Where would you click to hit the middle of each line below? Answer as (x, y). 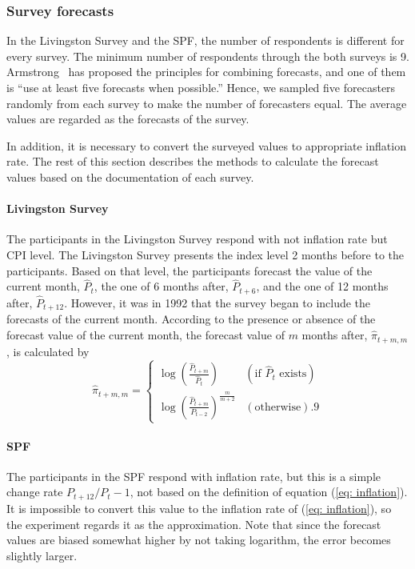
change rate (35, 492)
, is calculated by (48, 351)
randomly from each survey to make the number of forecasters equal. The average (207, 103)
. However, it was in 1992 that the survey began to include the (217, 303)
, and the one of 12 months (322, 286)
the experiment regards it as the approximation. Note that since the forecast (194, 524)
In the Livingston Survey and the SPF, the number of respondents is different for (206, 40)
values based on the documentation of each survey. (130, 176)
